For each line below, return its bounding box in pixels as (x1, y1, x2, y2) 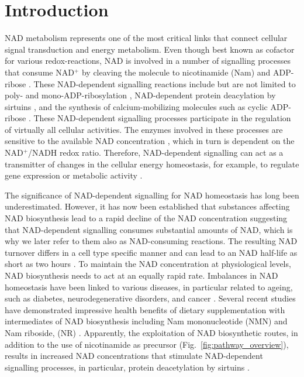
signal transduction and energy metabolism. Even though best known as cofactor (5, 43, 295, 55)
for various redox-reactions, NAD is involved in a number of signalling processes (5, 54, 291, 67)
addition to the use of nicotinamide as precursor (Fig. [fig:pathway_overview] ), (5, 338, 289, 350)
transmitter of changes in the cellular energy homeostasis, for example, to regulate (5, 157, 299, 170)
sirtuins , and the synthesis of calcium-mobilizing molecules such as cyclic (5, 100, 268, 112)
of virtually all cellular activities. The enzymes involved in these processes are (5, 123, 283, 135)
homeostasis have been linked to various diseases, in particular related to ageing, (5, 280, 293, 293)
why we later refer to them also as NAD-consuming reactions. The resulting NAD (5, 235, 298, 247)
